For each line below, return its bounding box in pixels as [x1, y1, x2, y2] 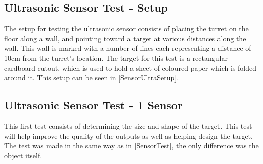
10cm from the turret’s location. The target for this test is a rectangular [4, 52, 228, 63]
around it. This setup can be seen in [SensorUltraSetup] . [4, 72, 179, 83]
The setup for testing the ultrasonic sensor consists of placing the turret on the [4, 23, 249, 34]
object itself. [4, 150, 42, 160]
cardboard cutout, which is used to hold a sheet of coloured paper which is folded [4, 62, 257, 73]
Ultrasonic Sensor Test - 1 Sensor [4, 97, 183, 113]
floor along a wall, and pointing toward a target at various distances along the [4, 33, 246, 43]
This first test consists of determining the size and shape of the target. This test [4, 120, 252, 131]
